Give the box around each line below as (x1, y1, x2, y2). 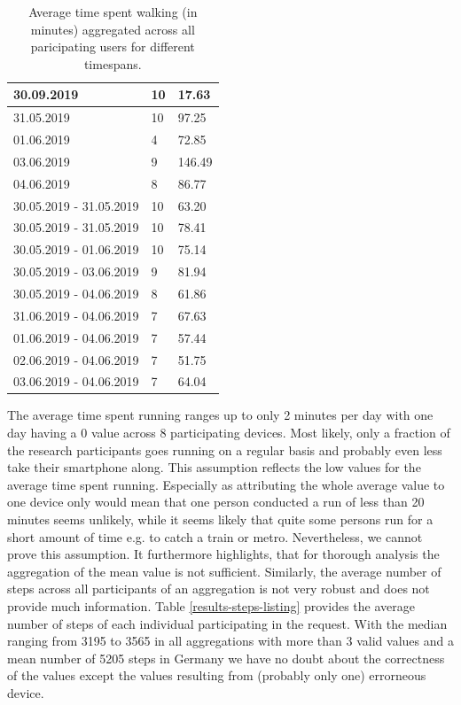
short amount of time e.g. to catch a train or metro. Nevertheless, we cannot (7, 527, 423, 546)
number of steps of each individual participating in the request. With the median (7, 614, 448, 632)
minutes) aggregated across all (30, 19, 195, 38)
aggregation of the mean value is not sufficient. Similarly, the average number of (7, 562, 441, 580)
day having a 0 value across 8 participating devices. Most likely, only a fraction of (7, 423, 450, 442)
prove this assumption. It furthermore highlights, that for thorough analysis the (7, 545, 440, 563)
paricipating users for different (30, 37, 195, 56)
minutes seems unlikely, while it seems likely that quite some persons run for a (7, 510, 434, 528)
